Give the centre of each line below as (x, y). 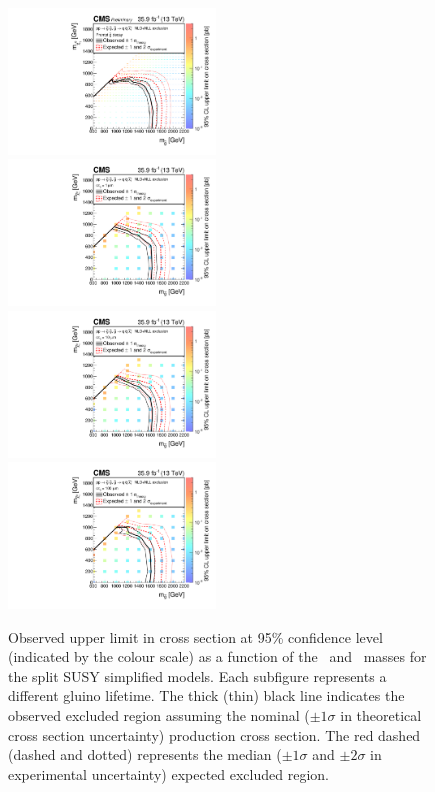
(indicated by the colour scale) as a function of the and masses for (217, 656)
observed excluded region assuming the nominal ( (159, 715)
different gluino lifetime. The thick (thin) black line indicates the (206, 695)
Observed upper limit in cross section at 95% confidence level (195, 636)
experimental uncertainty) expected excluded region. (168, 773)
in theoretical (381, 715)
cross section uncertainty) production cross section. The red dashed (214, 734)
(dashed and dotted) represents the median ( (145, 754)
